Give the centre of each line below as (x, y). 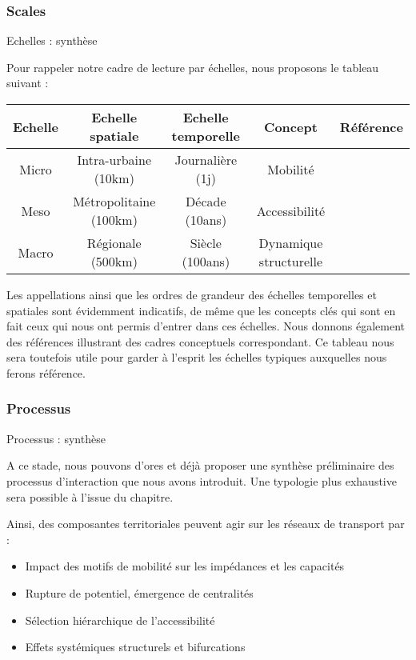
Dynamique (291, 243)
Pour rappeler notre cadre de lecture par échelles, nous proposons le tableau (193, 67)
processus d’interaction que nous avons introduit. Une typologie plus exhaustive (202, 480)
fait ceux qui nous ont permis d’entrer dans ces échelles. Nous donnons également (206, 326)
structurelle (291, 261)
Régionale (114, 243)
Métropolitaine (114, 201)
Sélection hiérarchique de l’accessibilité (120, 620)
